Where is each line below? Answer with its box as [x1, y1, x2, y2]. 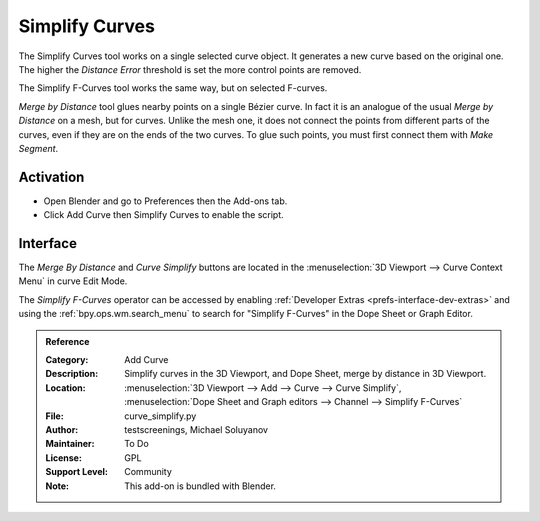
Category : [45, 354, 89, 366]
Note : [45, 480, 70, 492]
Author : [45, 424, 79, 435]
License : [45, 451, 82, 464]
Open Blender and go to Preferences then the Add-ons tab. [43, 195, 288, 207]
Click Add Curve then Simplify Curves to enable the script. [43, 209, 284, 221]
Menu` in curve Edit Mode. [18, 275, 128, 287]
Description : [45, 368, 99, 380]
